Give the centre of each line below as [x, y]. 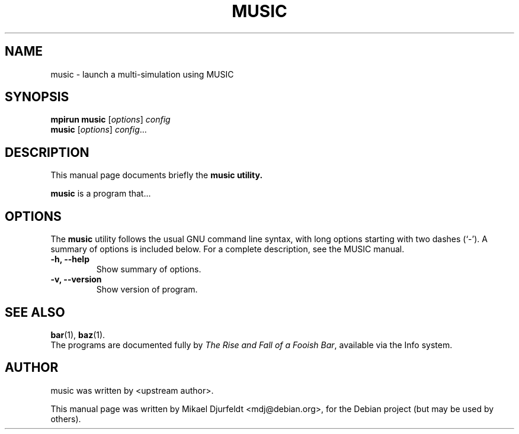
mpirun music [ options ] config [110, 120]
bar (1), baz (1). [78, 335]
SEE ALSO [35, 312]
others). [66, 419]
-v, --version [76, 279]
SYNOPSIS [37, 97]
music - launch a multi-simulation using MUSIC [142, 74]
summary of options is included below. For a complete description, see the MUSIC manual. [228, 249]
